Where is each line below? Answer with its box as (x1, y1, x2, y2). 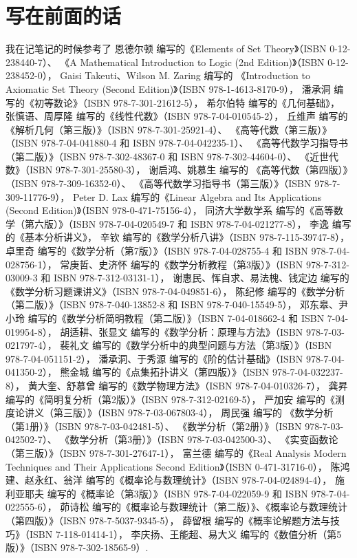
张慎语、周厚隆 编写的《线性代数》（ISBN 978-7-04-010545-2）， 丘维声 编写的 (6, 109, 348, 123)
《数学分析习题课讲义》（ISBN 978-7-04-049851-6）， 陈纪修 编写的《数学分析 (6, 283, 345, 298)
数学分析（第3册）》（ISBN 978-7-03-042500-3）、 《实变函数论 (69, 432, 338, 447)
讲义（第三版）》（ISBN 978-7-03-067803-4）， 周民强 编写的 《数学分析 (24, 405, 334, 420)
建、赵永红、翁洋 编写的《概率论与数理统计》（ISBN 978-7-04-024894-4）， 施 (6, 473, 345, 487)
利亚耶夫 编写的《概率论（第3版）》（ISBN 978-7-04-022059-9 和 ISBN (6, 486, 308, 500)
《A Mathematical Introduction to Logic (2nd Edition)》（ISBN (60, 54, 325, 69)
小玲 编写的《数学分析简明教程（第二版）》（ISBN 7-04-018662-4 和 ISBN (6, 311, 325, 325)
